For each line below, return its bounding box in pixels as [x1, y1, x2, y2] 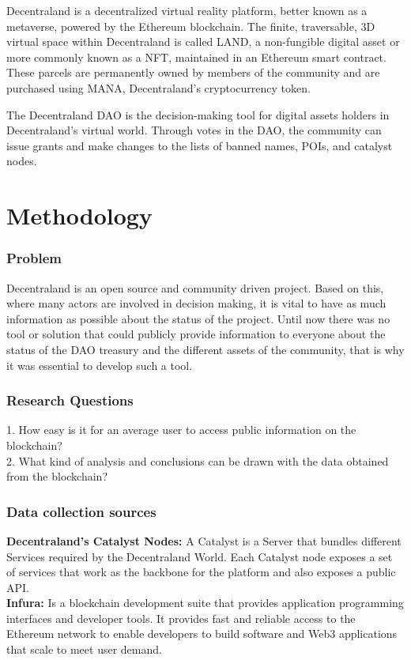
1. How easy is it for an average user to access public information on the [6, 421, 356, 438]
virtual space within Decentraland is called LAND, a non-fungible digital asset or [6, 33, 400, 50]
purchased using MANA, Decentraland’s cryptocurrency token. [6, 79, 311, 96]
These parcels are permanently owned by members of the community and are [6, 64, 380, 81]
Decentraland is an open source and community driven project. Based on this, [6, 279, 384, 296]
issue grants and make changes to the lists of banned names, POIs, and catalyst [6, 137, 393, 153]
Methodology [6, 199, 153, 232]
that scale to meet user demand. [6, 641, 162, 658]
